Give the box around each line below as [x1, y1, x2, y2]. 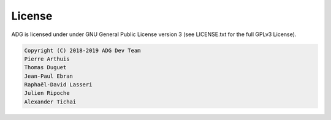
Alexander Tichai [24, 98, 77, 105]
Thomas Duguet [24, 64, 67, 71]
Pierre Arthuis [24, 55, 70, 62]
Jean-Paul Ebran [24, 72, 74, 80]
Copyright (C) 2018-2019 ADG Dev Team [24, 47, 141, 54]
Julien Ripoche [24, 89, 70, 97]
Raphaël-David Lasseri [24, 81, 93, 88]
